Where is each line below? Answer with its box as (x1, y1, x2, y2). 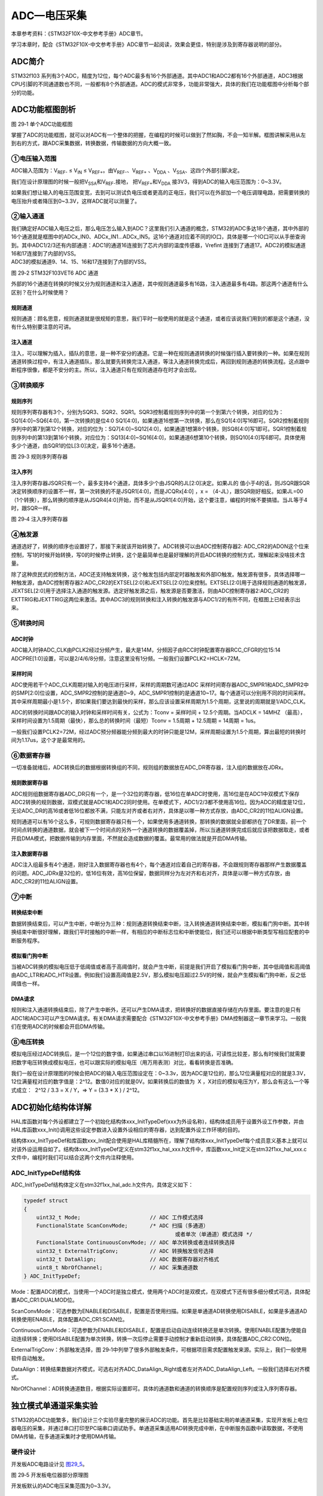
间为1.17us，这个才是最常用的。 (11, 737, 89, 744)
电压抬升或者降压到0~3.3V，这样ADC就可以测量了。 (11, 197, 141, 205)
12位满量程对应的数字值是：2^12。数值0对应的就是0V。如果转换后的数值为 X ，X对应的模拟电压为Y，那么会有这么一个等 (11, 1078, 310, 1085)
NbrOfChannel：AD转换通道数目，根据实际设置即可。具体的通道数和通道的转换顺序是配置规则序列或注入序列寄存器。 (11, 1385, 300, 1392)
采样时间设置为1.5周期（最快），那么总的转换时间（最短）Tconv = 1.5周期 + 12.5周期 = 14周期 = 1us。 (11, 717, 259, 724)
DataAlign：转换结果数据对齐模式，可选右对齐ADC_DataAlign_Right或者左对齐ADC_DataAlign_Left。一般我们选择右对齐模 (11, 1365, 310, 1373)
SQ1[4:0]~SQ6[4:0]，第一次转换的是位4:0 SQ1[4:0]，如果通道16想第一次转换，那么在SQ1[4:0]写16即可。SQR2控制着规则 (11, 416, 309, 424)
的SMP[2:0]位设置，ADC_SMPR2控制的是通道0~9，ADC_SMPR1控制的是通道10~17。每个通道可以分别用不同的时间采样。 (11, 689, 309, 697)
